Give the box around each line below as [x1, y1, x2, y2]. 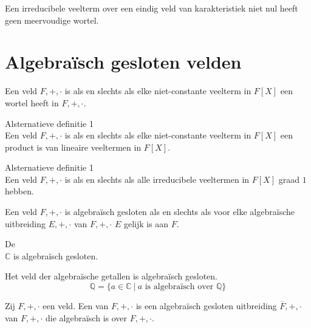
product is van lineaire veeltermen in [5, 140, 142, 153]
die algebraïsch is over [46, 311, 128, 324]
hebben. [5, 185, 34, 197]
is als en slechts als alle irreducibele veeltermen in [64, 173, 250, 185]
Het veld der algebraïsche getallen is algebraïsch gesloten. [5, 270, 217, 282]
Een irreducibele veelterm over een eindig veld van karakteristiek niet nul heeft [5, 2, 298, 14]
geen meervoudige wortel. [5, 13, 99, 26]
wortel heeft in [5, 96, 59, 109]
